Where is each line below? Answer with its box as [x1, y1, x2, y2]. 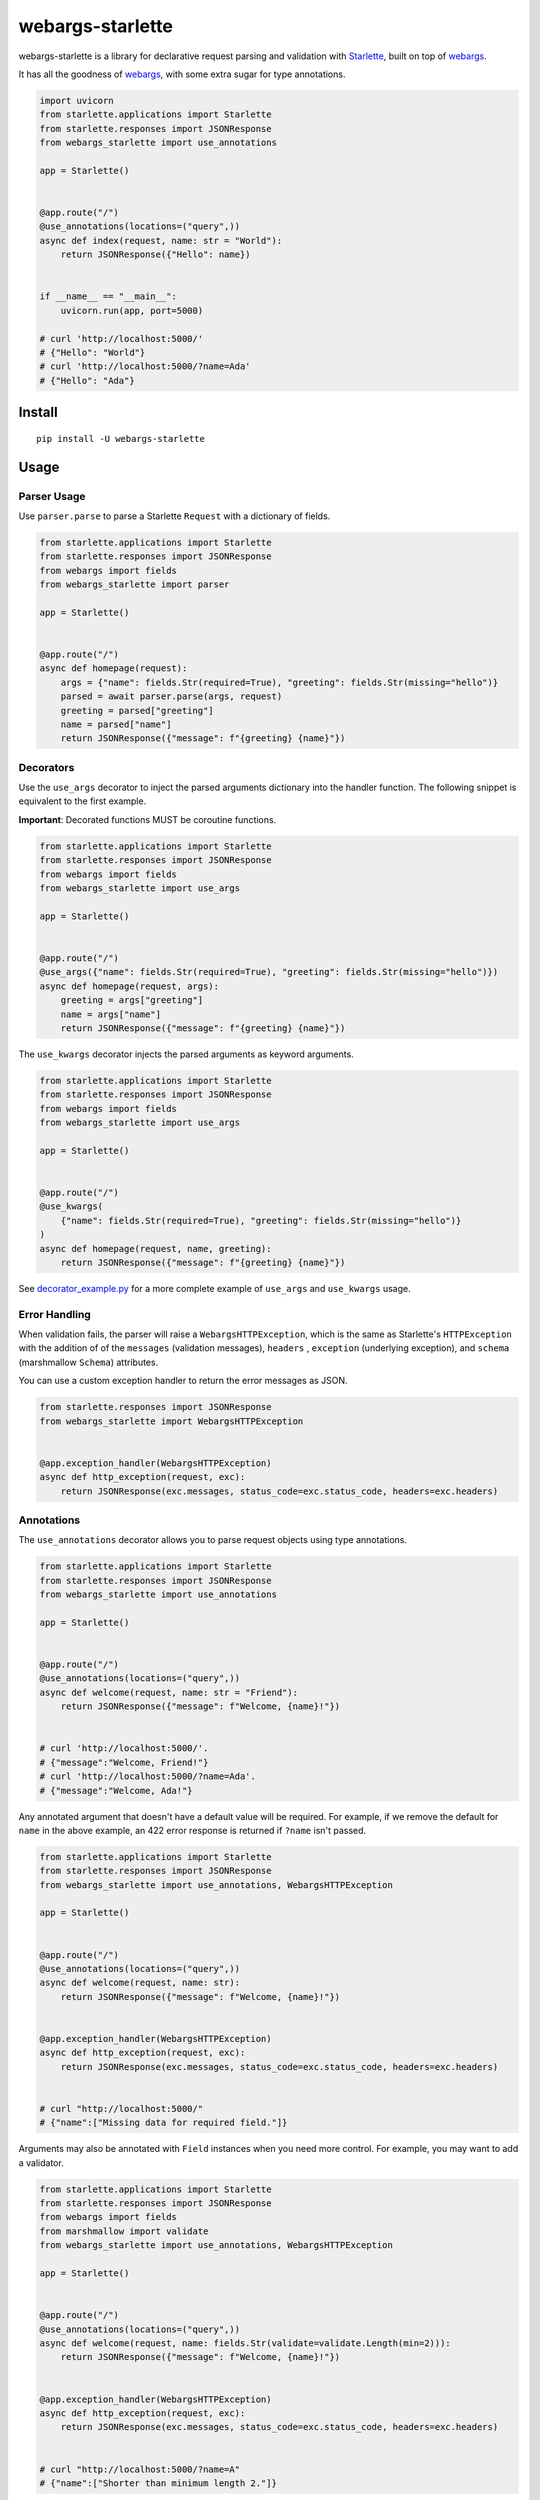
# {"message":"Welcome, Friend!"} [39, 1756, 209, 1768]
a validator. [18, 2156, 64, 2169]
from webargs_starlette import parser [39, 579, 230, 590]
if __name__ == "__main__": [39, 291, 177, 302]
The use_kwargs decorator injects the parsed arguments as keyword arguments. [18, 1048, 354, 1060]
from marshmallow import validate [39, 2225, 209, 2237]
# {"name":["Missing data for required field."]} [39, 2117, 288, 2129]
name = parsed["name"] [60, 718, 172, 730]
